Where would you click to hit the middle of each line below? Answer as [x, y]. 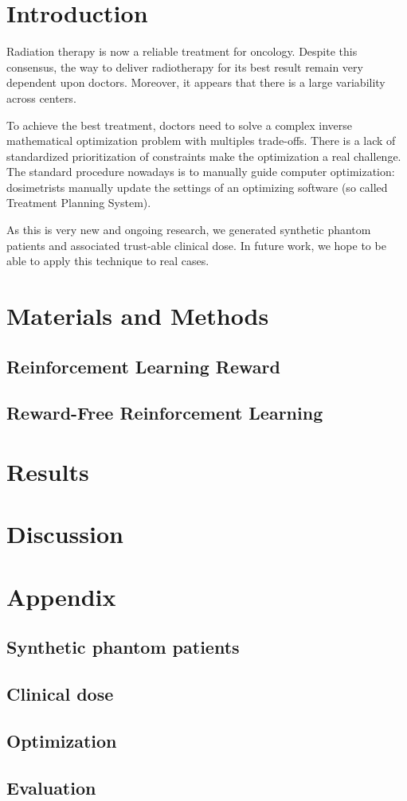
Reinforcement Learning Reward [143, 366]
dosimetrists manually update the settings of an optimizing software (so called [197, 187]
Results [48, 471]
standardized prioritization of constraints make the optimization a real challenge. [204, 156]
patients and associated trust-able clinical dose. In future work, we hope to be [196, 245]
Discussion [65, 534]
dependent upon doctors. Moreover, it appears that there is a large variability [196, 82]
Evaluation [51, 787]
